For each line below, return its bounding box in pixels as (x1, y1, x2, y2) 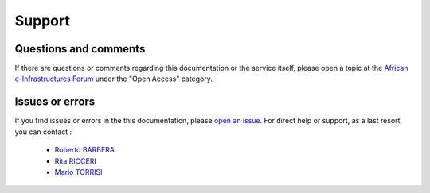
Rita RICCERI (54, 156, 97, 166)
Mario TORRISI (54, 167, 103, 176)
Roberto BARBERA (54, 145, 115, 155)
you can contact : (14, 127, 72, 137)
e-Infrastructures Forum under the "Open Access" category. (14, 74, 213, 83)
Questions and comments (14, 42, 146, 56)
